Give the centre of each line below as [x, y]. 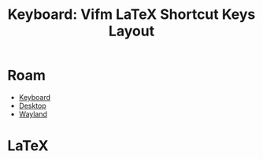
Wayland [33, 114]
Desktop [32, 105]
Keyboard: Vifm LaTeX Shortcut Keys [131, 15]
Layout [131, 31]
